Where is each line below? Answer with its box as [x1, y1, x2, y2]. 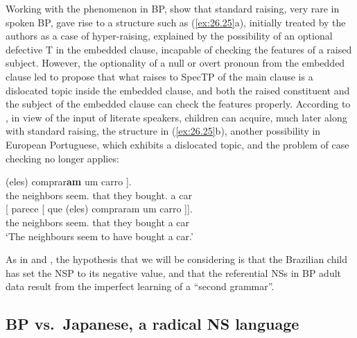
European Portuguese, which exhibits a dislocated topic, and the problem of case [6, 137, 349, 151]
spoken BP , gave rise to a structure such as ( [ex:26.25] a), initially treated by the [6, 15, 346, 29]
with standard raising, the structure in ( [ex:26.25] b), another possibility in [6, 124, 321, 138]
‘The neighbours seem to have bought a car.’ [6, 228, 193, 243]
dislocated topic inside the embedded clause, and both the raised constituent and [6, 83, 350, 97]
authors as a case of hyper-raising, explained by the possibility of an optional [6, 28, 333, 43]
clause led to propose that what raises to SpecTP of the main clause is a [6, 69, 313, 83]
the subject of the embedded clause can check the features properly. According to [6, 96, 351, 111]
